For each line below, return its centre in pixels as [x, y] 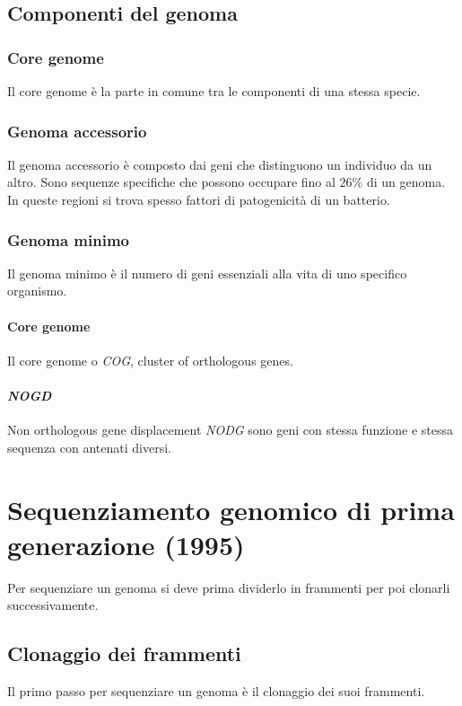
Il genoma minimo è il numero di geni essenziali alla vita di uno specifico [207, 273]
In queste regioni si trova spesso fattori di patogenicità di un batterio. [199, 199]
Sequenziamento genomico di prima [231, 509]
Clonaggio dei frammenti [124, 653]
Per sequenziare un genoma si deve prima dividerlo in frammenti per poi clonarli [229, 587]
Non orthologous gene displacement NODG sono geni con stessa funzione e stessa [231, 430]
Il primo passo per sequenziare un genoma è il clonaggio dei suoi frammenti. [216, 691]
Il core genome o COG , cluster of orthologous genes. [150, 360]
